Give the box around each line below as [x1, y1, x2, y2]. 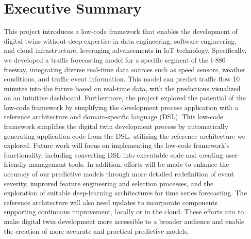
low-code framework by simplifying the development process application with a [4, 102, 238, 112]
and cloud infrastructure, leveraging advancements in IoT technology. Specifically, [4, 45, 247, 55]
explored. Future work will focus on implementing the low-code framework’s [4, 140, 230, 150]
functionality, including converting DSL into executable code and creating [4, 149, 223, 159]
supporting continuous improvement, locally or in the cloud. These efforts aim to [4, 207, 244, 217]
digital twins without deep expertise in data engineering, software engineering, [4, 35, 236, 46]
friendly [4, 159, 27, 169]
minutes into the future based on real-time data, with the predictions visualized [4, 83, 241, 93]
